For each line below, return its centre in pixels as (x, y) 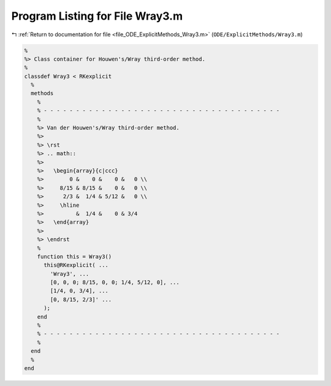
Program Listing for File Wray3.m (97, 16)
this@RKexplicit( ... (76, 265)
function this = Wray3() (74, 257)
